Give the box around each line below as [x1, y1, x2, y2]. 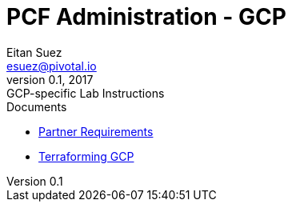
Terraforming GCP [38, 149, 134, 163]
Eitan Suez [6, 45, 62, 59]
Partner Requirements [38, 124, 154, 138]
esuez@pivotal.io [6, 58, 97, 73]
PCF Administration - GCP [6, 3, 286, 30]
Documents [6, 99, 67, 114]
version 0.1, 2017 [6, 72, 94, 86]
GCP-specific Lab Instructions [6, 86, 165, 100]
